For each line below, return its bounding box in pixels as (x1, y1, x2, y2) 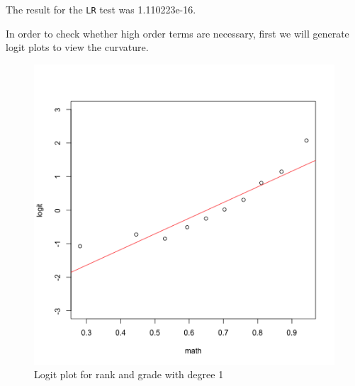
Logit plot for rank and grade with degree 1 (34, 367, 224, 382)
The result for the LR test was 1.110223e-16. (6, 2, 196, 16)
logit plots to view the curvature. (6, 40, 149, 55)
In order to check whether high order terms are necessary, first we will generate (6, 25, 349, 40)
